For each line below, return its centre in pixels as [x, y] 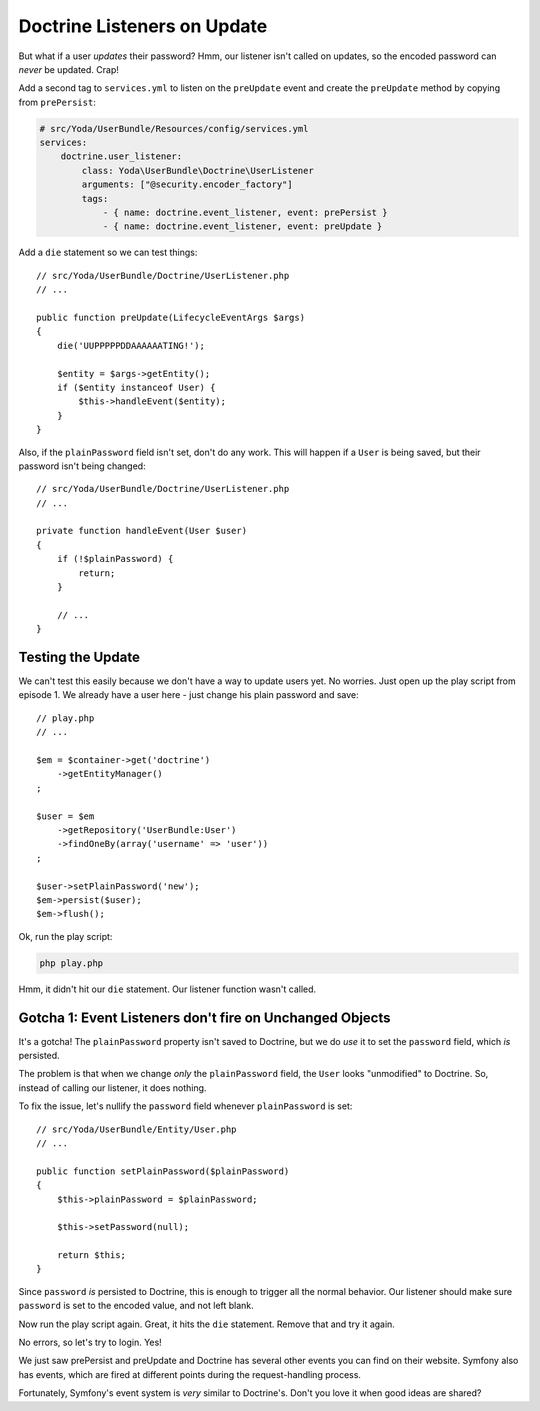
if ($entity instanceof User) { [136, 387]
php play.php [71, 963]
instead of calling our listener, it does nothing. [112, 1087]
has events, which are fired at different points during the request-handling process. [190, 1374]
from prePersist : [57, 102]
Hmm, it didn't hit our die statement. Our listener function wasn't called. [167, 989]
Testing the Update [79, 657]
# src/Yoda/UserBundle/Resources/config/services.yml [174, 128]
